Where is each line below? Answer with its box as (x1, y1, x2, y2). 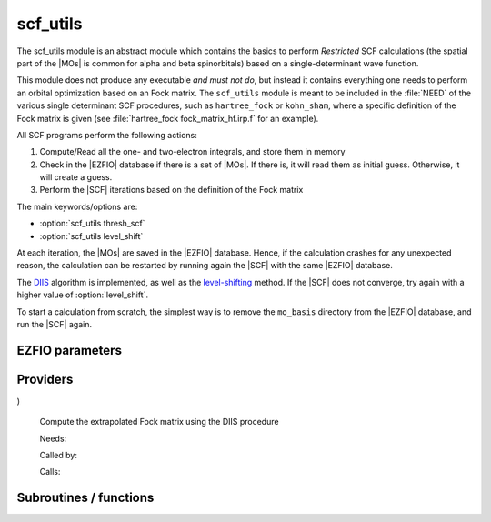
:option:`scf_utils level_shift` (39, 230, 144, 241)
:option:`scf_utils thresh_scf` (39, 218, 145, 229)
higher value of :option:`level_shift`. (16, 289, 149, 300)
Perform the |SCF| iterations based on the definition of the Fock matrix (39, 185, 304, 196)
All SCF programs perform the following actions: (16, 129, 197, 140)
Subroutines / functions (16, 490, 155, 506)
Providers (16, 371, 74, 386)
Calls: (39, 467, 61, 477)
